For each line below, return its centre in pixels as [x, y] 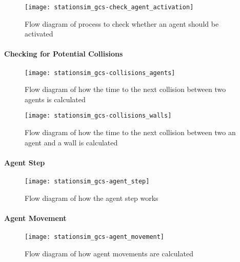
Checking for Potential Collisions [64, 54]
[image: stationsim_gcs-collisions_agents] [100, 73]
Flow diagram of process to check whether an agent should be [122, 23]
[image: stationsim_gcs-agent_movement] [95, 237]
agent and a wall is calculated [71, 142]
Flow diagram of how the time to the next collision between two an [130, 132]
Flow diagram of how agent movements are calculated [109, 253]
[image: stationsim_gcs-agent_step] [87, 182]
